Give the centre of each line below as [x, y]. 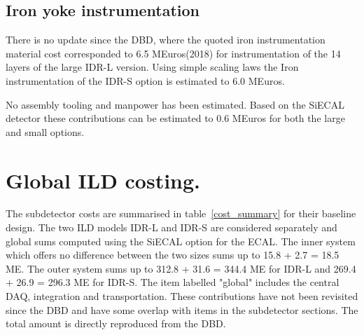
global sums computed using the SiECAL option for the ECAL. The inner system [181, 241]
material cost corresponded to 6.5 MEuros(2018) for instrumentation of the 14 [173, 53]
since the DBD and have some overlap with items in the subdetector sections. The [182, 309]
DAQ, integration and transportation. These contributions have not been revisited [182, 296]
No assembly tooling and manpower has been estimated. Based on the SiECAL [175, 104]
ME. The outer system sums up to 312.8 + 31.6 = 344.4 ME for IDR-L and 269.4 [181, 268]
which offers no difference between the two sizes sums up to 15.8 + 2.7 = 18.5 [173, 255]
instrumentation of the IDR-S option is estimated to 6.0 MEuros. [145, 80]
